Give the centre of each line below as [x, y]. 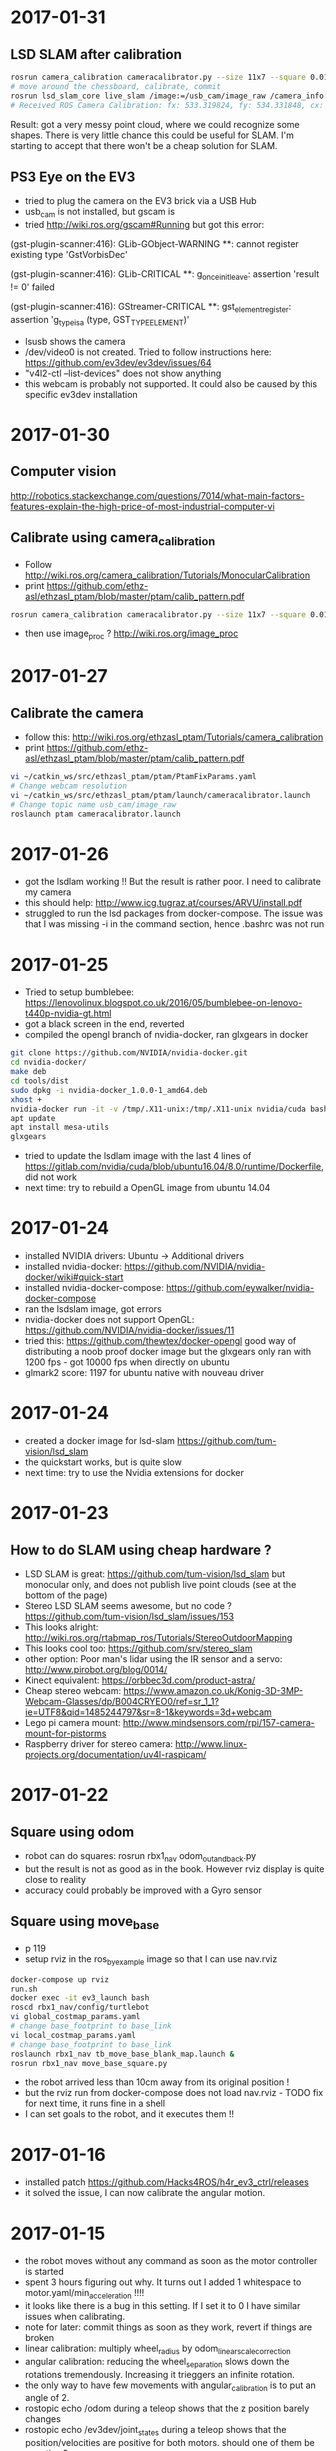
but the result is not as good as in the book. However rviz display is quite [174, 1868]
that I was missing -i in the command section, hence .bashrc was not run [174, 924]
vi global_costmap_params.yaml [75, 2017]
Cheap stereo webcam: [73, 1691]
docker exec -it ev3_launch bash [80, 1998]
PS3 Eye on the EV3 [73, 176]
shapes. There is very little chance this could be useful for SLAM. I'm [152, 135]
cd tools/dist [40, 1081]
